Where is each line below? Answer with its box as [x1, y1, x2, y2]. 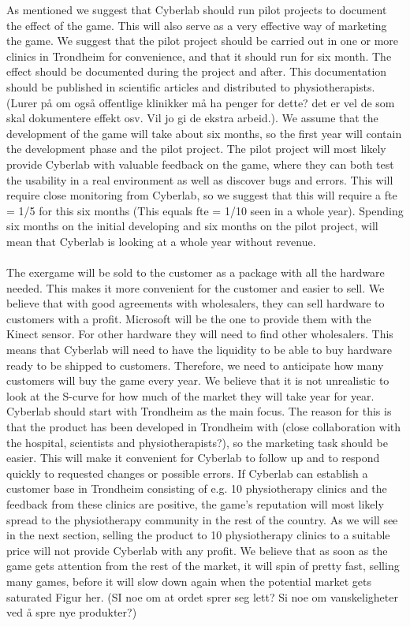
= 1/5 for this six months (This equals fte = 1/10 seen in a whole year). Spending [6, 202, 404, 218]
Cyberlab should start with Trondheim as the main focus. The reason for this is [6, 403, 392, 419]
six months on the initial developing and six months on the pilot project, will [6, 218, 378, 234]
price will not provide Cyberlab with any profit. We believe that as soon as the [6, 542, 388, 558]
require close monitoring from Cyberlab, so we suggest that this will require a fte [6, 187, 397, 203]
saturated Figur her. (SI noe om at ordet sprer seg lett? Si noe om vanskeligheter [6, 588, 398, 605]
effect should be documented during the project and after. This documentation [6, 63, 387, 80]
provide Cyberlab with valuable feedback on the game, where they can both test [6, 155, 394, 172]
